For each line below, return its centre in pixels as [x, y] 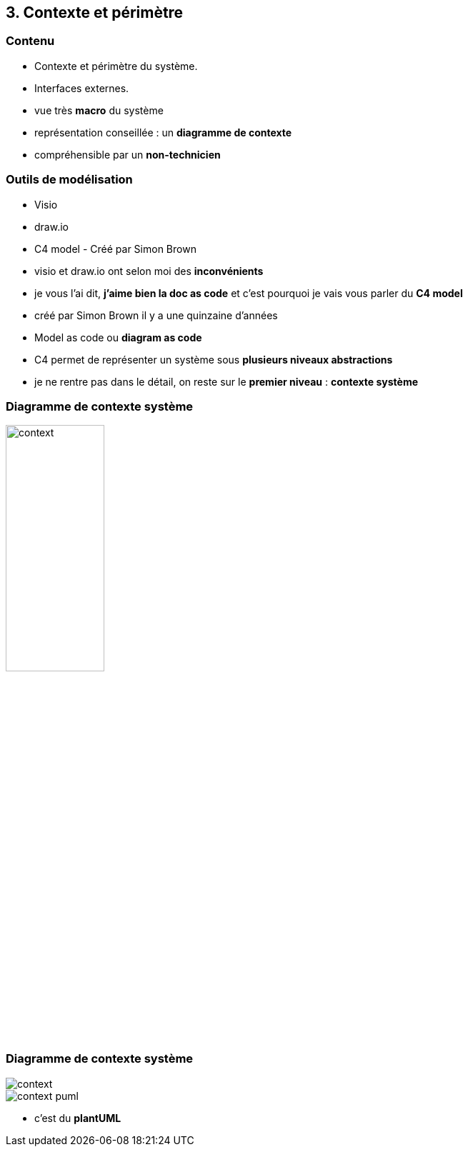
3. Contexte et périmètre [95, 12]
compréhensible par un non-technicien [128, 154]
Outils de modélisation [69, 180]
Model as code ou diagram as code [118, 337]
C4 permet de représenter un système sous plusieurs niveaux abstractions [214, 359]
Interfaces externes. [82, 88]
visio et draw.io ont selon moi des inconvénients [149, 271]
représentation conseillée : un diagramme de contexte [163, 132]
